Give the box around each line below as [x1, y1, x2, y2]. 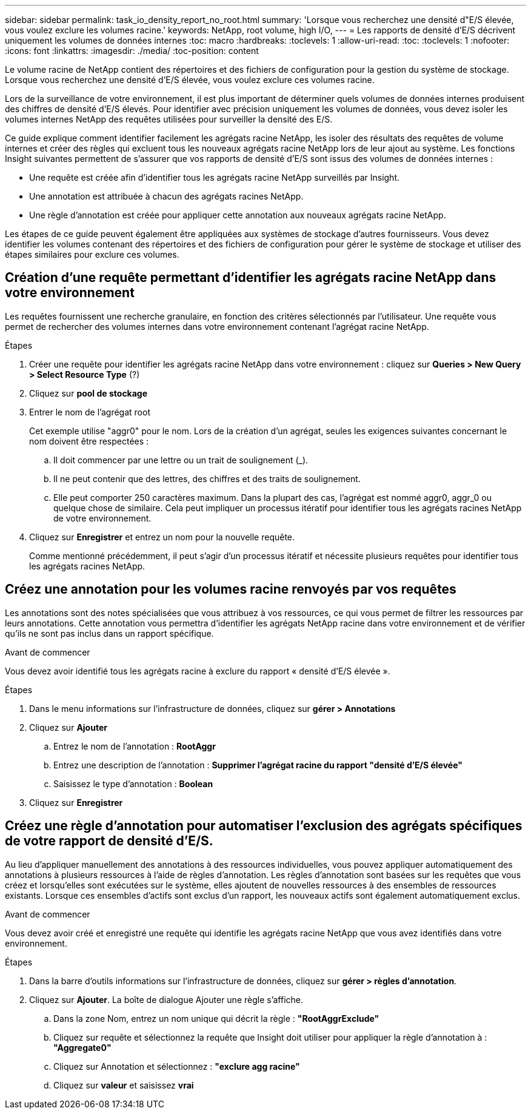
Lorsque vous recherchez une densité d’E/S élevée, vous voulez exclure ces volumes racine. [5, 75, 375, 85]
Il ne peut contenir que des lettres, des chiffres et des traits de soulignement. [53, 473, 361, 484]
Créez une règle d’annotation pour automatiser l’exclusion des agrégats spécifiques [5, 818, 523, 834]
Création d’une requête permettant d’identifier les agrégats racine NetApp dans [5, 270, 496, 286]
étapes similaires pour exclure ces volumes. [5, 249, 179, 260]
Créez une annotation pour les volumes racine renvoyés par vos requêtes [5, 582, 456, 597]
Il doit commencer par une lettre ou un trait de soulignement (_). [53, 454, 309, 465]
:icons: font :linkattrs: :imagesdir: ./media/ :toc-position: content [5, 45, 259, 56]
